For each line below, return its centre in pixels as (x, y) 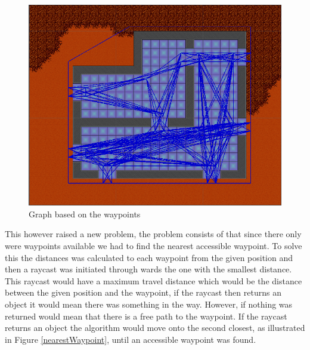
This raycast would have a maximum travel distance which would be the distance (154, 280)
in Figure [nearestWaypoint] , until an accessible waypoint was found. (131, 339)
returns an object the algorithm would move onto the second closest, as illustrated (155, 328)
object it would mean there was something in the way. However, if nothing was (149, 304)
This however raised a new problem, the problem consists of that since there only (153, 234)
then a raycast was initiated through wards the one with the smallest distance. (148, 269)
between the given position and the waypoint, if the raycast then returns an (143, 292)
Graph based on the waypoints (85, 214)
